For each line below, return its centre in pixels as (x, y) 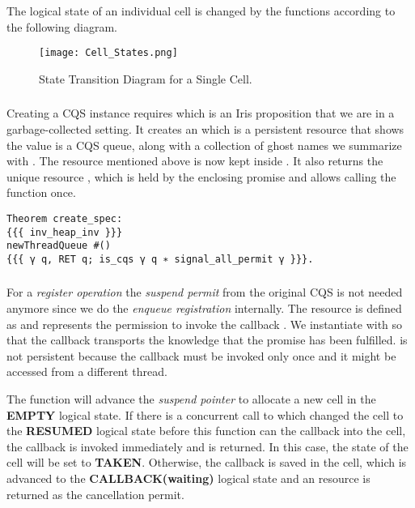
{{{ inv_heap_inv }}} (65, 232)
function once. (41, 192)
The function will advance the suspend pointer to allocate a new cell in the (191, 399)
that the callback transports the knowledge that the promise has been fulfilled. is (207, 340)
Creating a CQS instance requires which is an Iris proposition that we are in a (201, 113)
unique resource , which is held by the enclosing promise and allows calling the (201, 176)
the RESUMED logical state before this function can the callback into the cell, (206, 431)
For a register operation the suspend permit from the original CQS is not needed (205, 292)
